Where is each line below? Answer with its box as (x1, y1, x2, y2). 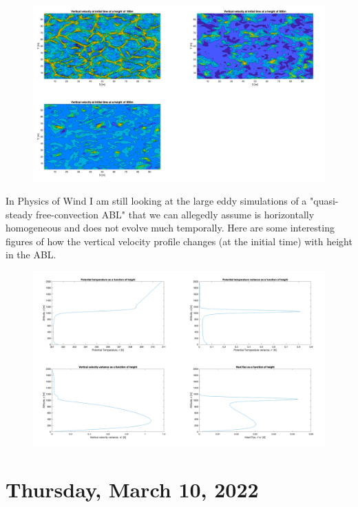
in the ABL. (6, 247, 56, 262)
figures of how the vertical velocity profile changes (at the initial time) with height (6, 234, 352, 248)
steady (6, 207, 33, 221)
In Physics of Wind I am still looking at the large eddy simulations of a (6, 194, 307, 208)
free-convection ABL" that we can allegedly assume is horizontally (36, 207, 315, 221)
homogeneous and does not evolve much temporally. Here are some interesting (6, 220, 335, 235)
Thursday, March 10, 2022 (6, 475, 259, 504)
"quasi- (310, 194, 339, 208)
